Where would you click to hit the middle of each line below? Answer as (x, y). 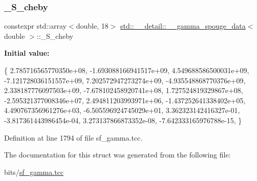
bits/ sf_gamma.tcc (34, 172)
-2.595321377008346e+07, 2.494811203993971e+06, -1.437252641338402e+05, (125, 100)
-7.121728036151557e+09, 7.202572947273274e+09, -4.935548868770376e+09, (125, 80)
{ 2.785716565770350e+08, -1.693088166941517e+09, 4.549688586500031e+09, (127, 70)
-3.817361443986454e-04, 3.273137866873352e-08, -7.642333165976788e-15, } (123, 120)
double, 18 (92, 26)
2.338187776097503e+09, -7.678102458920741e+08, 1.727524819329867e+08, (124, 90)
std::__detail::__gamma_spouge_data (183, 26)
